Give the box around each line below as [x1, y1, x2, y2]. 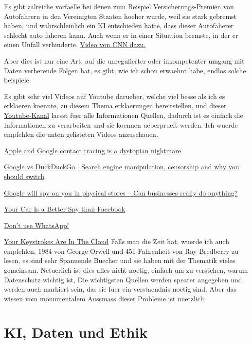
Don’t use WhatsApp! [4, 220, 69, 230]
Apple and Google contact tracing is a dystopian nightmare [4, 145, 181, 155]
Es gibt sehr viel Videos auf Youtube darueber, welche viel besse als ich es [4, 91, 225, 101]
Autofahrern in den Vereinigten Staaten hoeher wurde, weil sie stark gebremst [4, 11, 237, 21]
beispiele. [4, 75, 31, 85]
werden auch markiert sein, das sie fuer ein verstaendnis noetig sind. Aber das [4, 284, 236, 294]
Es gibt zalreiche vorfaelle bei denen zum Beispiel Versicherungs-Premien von [4, 1, 234, 11]
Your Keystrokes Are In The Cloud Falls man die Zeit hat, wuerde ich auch [4, 236, 229, 246]
